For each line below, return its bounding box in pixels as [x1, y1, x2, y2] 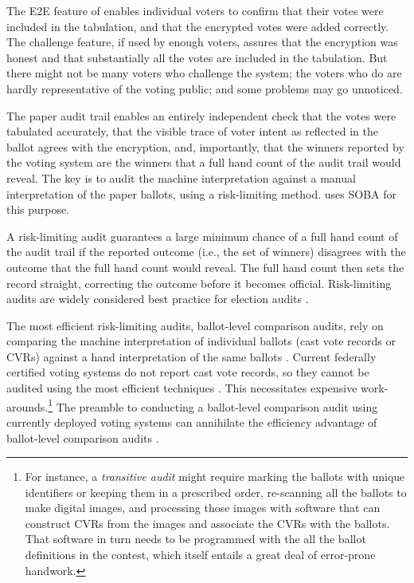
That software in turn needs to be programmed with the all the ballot [25, 530, 366, 547]
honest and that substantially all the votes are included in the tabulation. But [6, 49, 388, 65]
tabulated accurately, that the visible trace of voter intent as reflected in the [6, 123, 378, 140]
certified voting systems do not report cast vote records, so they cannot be [6, 364, 369, 380]
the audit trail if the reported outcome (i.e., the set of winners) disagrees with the [6, 243, 406, 260]
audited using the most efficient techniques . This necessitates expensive [6, 380, 357, 396]
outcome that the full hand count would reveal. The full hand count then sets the [6, 258, 404, 275]
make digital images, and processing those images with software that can [25, 499, 381, 516]
